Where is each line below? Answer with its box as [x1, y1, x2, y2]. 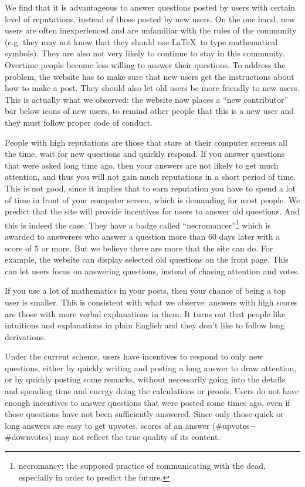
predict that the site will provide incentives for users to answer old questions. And [5, 205, 300, 217]
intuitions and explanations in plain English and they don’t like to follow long [5, 319, 284, 331]
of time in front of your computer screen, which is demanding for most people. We [5, 193, 300, 206]
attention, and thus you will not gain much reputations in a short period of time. [5, 170, 296, 183]
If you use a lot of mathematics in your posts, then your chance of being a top [5, 284, 286, 297]
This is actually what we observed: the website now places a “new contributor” [5, 93, 289, 105]
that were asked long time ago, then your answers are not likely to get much [5, 159, 279, 171]
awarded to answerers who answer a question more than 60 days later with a [5, 230, 280, 242]
